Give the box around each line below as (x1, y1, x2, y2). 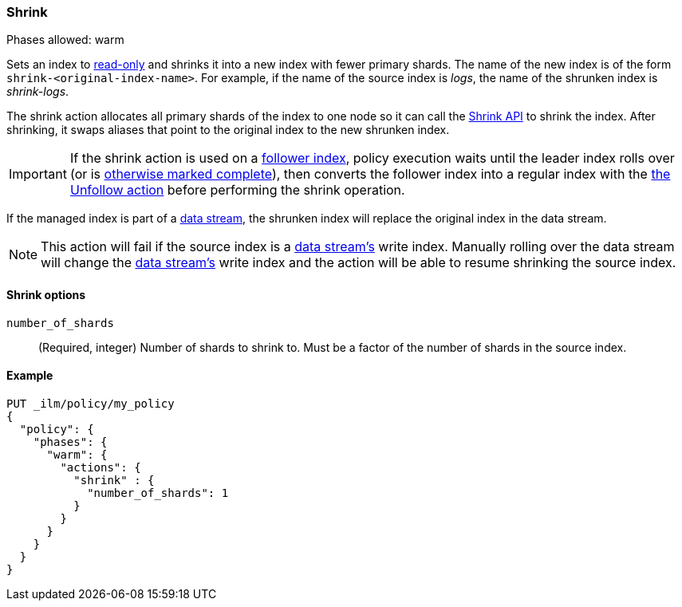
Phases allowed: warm (6, 33, 124, 47)
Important (9, 166, 67, 183)
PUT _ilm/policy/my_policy (6, 396, 175, 410)
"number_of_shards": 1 (87, 486, 229, 499)
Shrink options (6, 287, 86, 302)
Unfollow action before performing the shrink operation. (69, 182, 405, 199)
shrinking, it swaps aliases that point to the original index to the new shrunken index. (6, 123, 450, 137)
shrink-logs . (6, 85, 69, 99)
